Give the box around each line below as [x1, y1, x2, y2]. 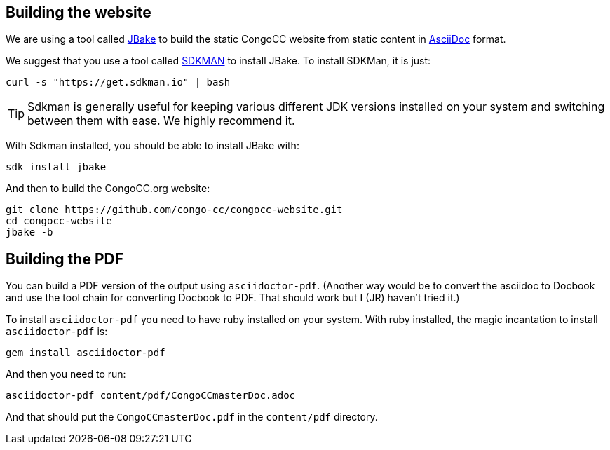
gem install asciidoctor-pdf [6, 347, 165, 359]
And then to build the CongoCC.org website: [6, 182, 210, 195]
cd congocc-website [6, 215, 112, 227]
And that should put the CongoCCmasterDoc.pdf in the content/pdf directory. [6, 411, 378, 423]
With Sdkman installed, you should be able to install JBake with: [6, 139, 299, 152]
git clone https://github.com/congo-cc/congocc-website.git [6, 204, 343, 216]
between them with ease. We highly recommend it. [27, 114, 295, 128]
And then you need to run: [6, 368, 126, 381]
